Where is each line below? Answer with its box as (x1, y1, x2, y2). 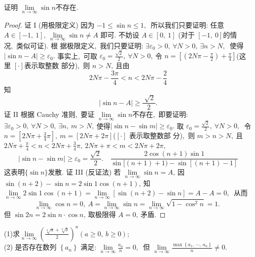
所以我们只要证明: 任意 (150, 20, 224, 30)
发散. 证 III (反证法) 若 (48, 167, 121, 177)
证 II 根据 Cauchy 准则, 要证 (4, 109, 95, 119)
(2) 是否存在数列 (4, 242, 57, 252)
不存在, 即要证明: (132, 109, 188, 119)
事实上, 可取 (57, 50, 98, 61)
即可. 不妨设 (100, 29, 140, 39)
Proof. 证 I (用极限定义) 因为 (4, 20, 95, 30)
